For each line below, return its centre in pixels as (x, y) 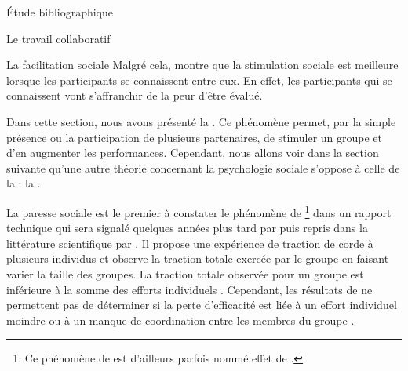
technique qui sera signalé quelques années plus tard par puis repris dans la (187, 228)
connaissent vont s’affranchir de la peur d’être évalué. (135, 95)
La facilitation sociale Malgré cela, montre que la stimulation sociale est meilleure (202, 65)
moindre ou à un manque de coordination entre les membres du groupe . (180, 320)
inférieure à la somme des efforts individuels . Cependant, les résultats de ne (189, 289)
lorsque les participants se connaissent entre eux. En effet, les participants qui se (199, 80)
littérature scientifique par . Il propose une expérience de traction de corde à (190, 243)
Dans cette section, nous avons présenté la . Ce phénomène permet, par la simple (201, 121)
